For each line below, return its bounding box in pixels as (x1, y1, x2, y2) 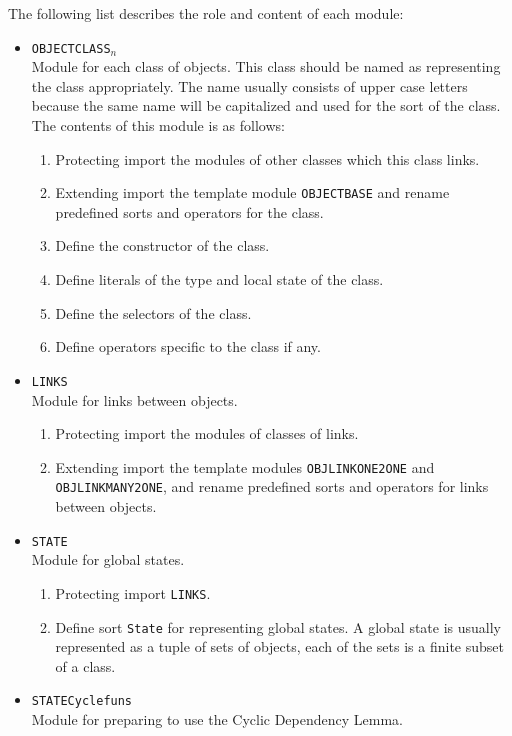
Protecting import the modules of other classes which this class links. (55, 148, 480, 169)
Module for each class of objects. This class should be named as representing (31, 56, 501, 77)
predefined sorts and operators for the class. (55, 201, 324, 222)
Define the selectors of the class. (55, 302, 252, 323)
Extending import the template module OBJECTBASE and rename (55, 182, 450, 203)
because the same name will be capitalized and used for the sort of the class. (31, 95, 501, 116)
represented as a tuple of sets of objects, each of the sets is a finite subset (55, 636, 504, 657)
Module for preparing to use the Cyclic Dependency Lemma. (31, 709, 403, 729)
